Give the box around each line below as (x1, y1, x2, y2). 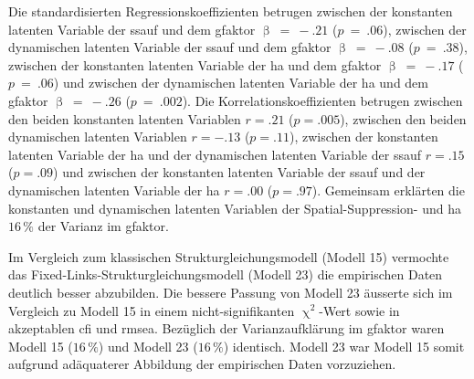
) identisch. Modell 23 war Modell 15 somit (223, 336, 465, 355)
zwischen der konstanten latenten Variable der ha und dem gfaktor (8, 55, 382, 74)
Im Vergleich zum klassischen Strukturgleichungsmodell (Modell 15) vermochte (8, 247, 449, 266)
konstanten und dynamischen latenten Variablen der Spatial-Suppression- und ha (8, 198, 461, 217)
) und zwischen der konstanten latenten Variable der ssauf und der (53, 163, 426, 182)
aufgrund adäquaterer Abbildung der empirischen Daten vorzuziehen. (8, 354, 396, 374)
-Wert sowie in (319, 300, 400, 320)
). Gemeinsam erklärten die (311, 180, 465, 199)
